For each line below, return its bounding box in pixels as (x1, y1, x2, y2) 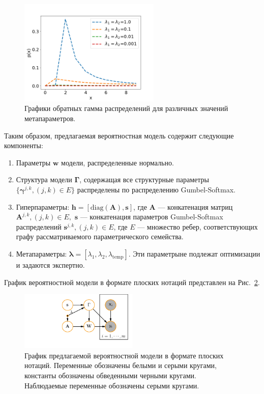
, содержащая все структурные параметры (79, 174, 209, 185)
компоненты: (4, 140, 43, 151)
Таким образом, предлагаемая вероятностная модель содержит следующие (4, 130, 234, 140)
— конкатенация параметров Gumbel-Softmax (80, 211, 223, 222)
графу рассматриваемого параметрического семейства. (16, 231, 184, 242)
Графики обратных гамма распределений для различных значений (24, 103, 228, 114)
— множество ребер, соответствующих (137, 221, 258, 232)
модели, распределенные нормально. (61, 157, 174, 167)
